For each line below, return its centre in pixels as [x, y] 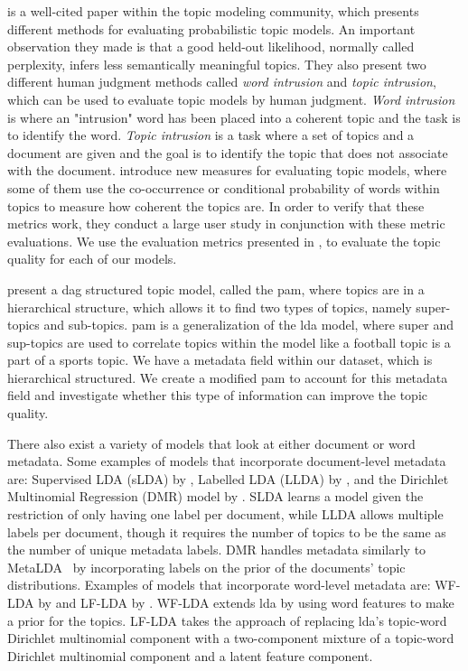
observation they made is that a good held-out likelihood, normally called [211, 47]
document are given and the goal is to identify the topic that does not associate [228, 152]
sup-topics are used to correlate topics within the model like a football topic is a [229, 342]
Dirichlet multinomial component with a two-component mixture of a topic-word [231, 638]
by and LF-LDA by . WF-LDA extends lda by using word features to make [246, 602]
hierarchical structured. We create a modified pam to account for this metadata [228, 377]
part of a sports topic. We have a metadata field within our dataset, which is [220, 360]
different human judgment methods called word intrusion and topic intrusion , [222, 82]
